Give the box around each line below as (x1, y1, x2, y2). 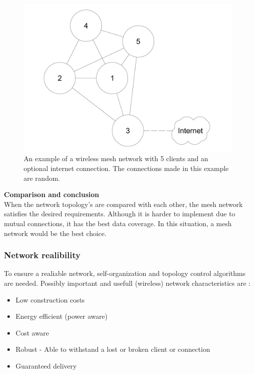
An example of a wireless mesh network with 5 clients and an (24, 153, 208, 164)
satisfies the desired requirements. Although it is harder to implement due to (4, 208, 235, 219)
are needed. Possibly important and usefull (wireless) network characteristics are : (4, 277, 251, 288)
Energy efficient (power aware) (15, 311, 108, 321)
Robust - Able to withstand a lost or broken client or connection (15, 344, 210, 354)
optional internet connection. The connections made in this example (24, 163, 229, 173)
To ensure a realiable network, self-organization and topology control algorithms (4, 268, 246, 278)
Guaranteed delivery (15, 360, 77, 371)
